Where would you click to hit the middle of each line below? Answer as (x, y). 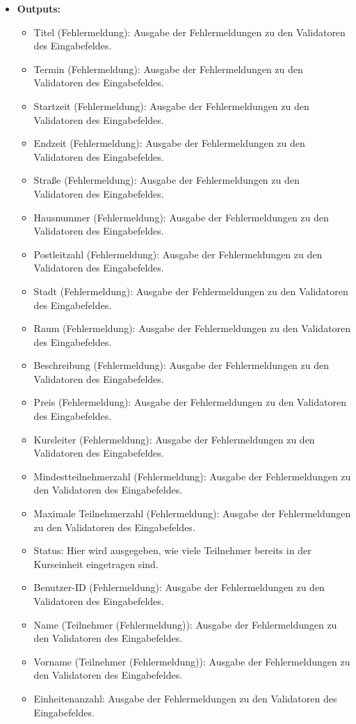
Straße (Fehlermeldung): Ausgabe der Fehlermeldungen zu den (167, 180)
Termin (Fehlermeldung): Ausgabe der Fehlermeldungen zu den (168, 69)
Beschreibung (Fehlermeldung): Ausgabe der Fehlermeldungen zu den (181, 365)
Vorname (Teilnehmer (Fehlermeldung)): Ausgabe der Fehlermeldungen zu (192, 661)
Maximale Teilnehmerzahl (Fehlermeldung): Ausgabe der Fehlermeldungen (192, 513)
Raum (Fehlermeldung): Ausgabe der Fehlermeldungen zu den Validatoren (192, 328)
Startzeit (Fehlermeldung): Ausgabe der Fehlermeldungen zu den (171, 105)
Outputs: (39, 8)
